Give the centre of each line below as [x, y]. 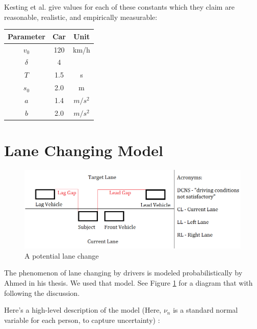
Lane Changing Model [84, 150]
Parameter [27, 36]
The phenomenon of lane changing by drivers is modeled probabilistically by [123, 273]
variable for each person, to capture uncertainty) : [82, 320]
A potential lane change [62, 255]
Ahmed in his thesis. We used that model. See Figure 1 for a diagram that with [128, 283]
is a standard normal [205, 310]
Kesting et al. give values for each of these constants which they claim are [119, 7]
